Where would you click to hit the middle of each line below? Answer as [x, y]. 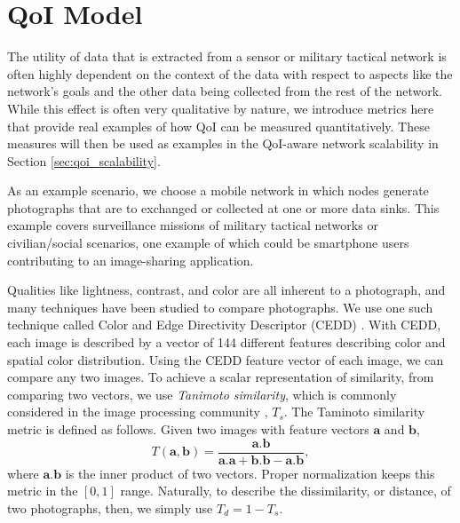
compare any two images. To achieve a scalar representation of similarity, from [221, 377]
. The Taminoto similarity [354, 412]
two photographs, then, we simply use [110, 507]
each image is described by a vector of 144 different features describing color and [226, 342]
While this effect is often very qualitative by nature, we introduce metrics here [221, 108]
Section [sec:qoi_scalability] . [84, 160]
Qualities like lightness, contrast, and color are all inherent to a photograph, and [226, 290]
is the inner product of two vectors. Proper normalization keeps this [250, 473]
